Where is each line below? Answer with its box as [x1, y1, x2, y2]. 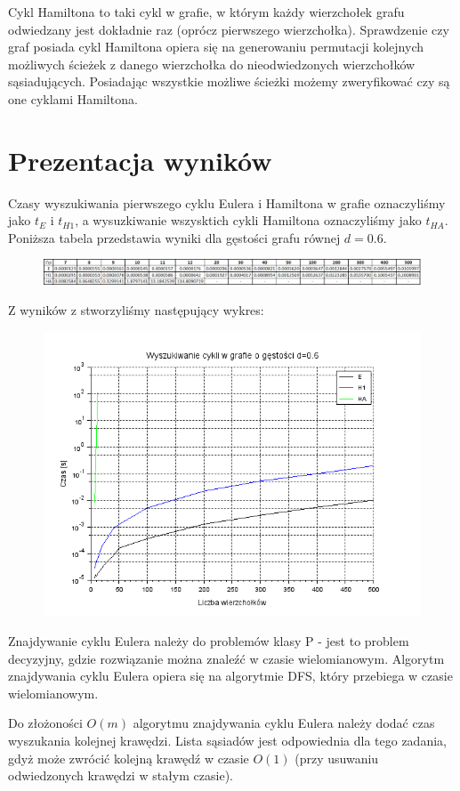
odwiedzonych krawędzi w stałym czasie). [8, 766, 233, 785]
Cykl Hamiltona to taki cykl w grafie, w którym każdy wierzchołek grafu [8, 3, 405, 20]
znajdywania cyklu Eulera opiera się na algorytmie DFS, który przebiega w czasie [8, 666, 453, 685]
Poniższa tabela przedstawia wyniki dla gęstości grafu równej [8, 228, 341, 246]
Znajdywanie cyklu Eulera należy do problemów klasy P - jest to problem [8, 631, 409, 650]
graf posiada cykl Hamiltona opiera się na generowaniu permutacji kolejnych [8, 37, 424, 56]
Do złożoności [8, 714, 83, 732]
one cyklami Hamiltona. [8, 89, 138, 108]
